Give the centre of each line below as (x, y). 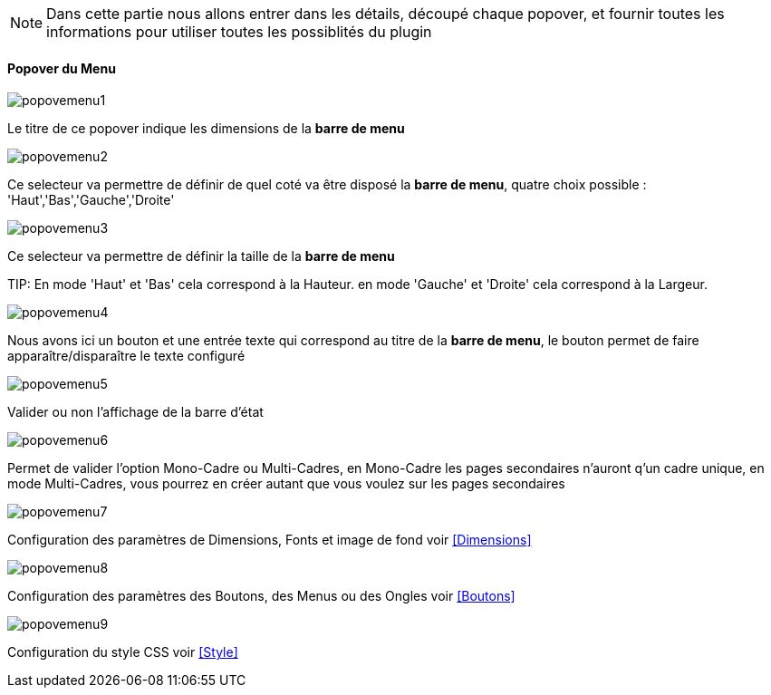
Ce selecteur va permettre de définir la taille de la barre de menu (201, 256)
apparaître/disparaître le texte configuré (126, 356)
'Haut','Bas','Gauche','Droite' (91, 200)
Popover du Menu (62, 68)
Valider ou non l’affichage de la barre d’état (135, 412)
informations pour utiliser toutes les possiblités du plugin (239, 32)
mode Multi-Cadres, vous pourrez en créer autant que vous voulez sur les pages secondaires (286, 484)
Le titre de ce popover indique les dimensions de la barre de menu (206, 129)
